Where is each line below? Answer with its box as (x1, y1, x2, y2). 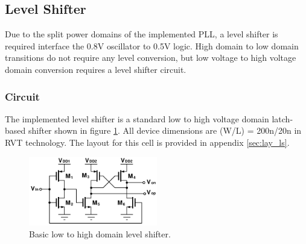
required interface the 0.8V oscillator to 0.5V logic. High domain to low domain (5, 39, 299, 52)
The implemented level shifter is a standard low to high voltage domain (5, 112, 269, 125)
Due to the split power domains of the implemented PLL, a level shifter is (5, 28, 278, 40)
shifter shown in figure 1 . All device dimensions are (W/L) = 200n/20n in (28, 124, 302, 137)
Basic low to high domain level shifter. (29, 227, 171, 240)
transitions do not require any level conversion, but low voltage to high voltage (5, 51, 296, 64)
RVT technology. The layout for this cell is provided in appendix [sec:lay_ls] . (5, 136, 290, 148)
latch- (272, 112, 293, 125)
